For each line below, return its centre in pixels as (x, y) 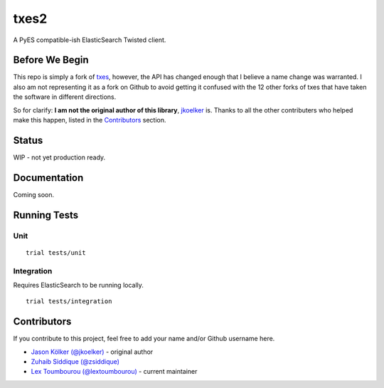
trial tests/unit (56, 252)
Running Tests (46, 215)
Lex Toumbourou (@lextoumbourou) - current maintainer (114, 372)
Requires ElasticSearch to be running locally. (78, 285)
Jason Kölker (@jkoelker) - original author (92, 352)
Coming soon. (34, 194)
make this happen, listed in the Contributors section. (90, 120)
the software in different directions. (65, 97)
